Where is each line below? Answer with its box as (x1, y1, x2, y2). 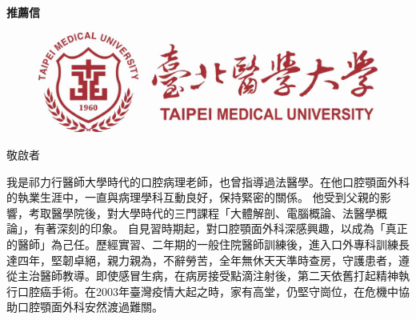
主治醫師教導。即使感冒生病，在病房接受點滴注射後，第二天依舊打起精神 (17, 267, 398, 284)
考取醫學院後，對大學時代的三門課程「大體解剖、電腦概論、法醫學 (28, 204, 376, 221)
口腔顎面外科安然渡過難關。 (17, 298, 163, 315)
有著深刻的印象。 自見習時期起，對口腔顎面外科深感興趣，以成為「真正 (34, 220, 408, 237)
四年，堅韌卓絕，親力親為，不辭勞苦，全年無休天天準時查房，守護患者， (17, 251, 398, 268)
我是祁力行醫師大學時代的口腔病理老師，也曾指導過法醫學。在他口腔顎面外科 (6, 173, 410, 190)
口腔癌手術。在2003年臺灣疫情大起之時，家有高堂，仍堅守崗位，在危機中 (17, 282, 398, 299)
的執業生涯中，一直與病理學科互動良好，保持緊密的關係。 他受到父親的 (6, 189, 380, 206)
